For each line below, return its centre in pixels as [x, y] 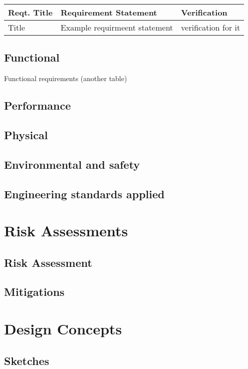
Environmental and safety [72, 164]
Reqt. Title [30, 12]
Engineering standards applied [84, 194]
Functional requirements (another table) [66, 78]
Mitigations [34, 292]
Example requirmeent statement [117, 27]
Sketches [27, 360]
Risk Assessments [66, 231]
